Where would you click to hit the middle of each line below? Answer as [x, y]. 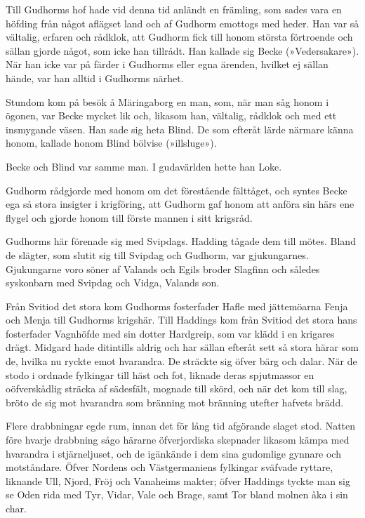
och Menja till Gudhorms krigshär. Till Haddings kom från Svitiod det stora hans [181, 320]
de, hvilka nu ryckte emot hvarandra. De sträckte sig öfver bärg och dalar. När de [181, 361]
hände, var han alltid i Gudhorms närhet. [95, 78]
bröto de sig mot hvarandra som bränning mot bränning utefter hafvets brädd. [175, 402]
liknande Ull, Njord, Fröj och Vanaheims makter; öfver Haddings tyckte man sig [178, 480]
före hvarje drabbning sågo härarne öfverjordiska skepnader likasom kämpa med [178, 440]
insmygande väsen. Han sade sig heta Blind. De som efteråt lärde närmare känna [180, 129]
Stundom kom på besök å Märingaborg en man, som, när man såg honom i [167, 101]
